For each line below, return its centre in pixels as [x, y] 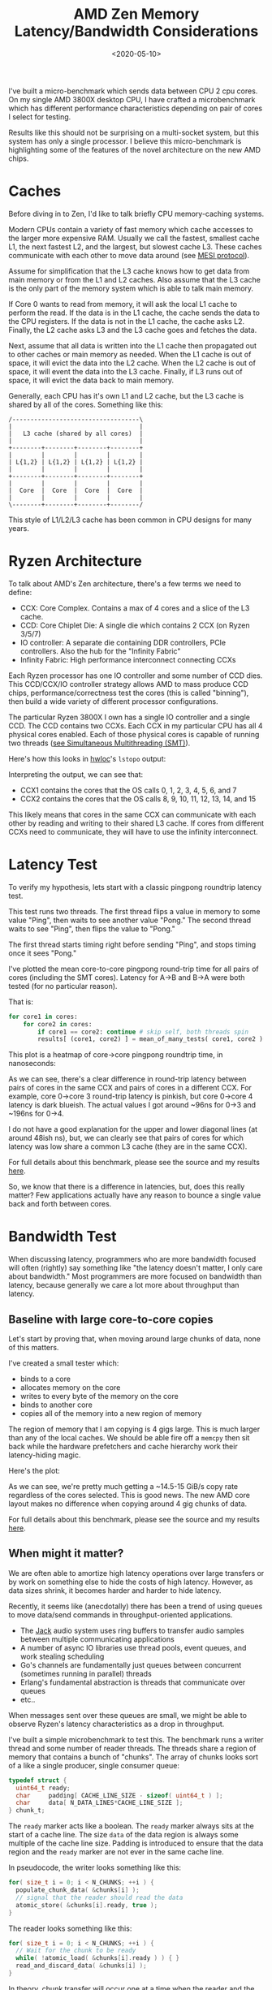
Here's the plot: [35, 1471]
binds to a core [45, 1379]
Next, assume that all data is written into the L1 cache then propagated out [133, 345]
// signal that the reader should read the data [99, 1897]
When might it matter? [66, 1554]
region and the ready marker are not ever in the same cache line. [117, 1852]
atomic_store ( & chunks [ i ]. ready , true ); [87, 1905]
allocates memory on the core [70, 1388]
